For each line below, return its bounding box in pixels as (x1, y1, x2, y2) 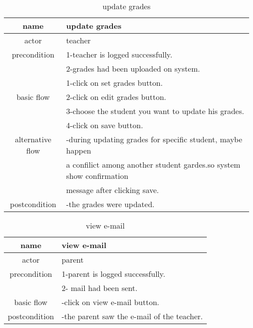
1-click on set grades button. (66, 77, 163, 88)
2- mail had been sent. (61, 282, 138, 293)
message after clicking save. (66, 184, 159, 195)
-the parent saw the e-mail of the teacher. (61, 310, 203, 322)
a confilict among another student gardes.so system (66, 159, 240, 170)
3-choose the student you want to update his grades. (66, 105, 244, 116)
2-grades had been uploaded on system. (66, 63, 200, 74)
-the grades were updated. (66, 198, 155, 210)
